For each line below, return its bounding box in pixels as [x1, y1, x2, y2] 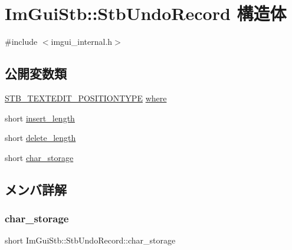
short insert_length [5, 111, 75, 124]
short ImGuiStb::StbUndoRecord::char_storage [5, 234, 176, 246]
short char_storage [5, 151, 74, 163]
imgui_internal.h [51, 35, 113, 48]
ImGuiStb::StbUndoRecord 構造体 [5, 1, 287, 25]
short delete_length [5, 131, 76, 144]
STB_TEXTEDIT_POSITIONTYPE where [5, 91, 167, 104]
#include [5, 35, 38, 48]
